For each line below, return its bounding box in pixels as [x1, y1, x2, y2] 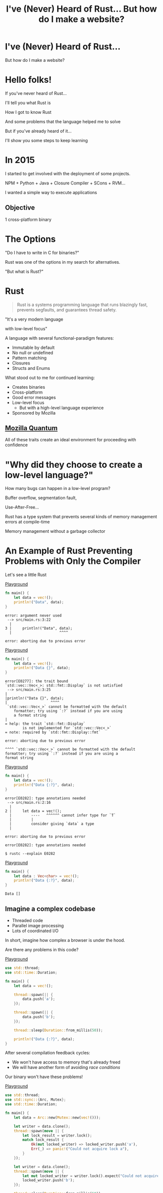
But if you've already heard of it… [5, 128, 72, 134]
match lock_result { [22, 1138, 64, 1142]
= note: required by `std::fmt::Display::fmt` [5, 730, 101, 735]
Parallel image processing [12, 923, 64, 928]
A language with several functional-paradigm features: [5, 335, 114, 341]
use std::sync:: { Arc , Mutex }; [5, 1097, 66, 1103]
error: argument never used [5, 613, 62, 618]
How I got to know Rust [5, 109, 52, 115]
